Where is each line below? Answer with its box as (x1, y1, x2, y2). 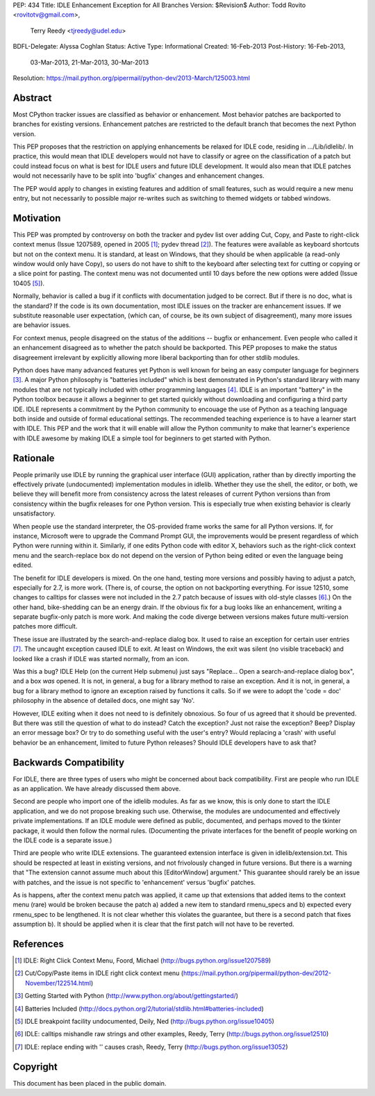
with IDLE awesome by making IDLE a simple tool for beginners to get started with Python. (12, 434, 271, 442)
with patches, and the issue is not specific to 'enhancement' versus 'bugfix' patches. (12, 878, 256, 886)
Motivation (12, 212, 61, 224)
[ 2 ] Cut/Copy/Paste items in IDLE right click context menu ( (15, 969, 184, 977)
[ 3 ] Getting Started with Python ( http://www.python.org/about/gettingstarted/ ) (15, 992, 239, 1000)
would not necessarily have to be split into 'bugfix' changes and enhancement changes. (12, 172, 265, 180)
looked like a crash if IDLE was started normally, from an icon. (12, 654, 190, 663)
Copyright (12, 1061, 58, 1072)
